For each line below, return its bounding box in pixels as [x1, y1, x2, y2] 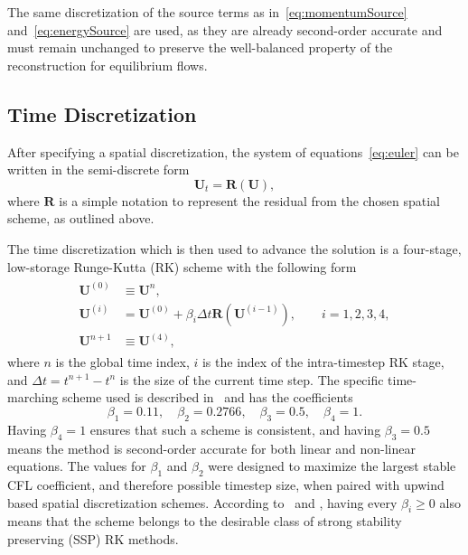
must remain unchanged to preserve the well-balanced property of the [7, 38, 393, 57]
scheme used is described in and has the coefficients [62, 388, 353, 407]
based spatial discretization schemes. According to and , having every [7, 493, 398, 512]
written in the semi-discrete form [7, 160, 190, 179]
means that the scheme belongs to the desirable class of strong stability [7, 512, 402, 531]
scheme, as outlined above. [7, 209, 154, 228]
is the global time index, [55, 353, 190, 372]
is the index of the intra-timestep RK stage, [201, 353, 445, 372]
